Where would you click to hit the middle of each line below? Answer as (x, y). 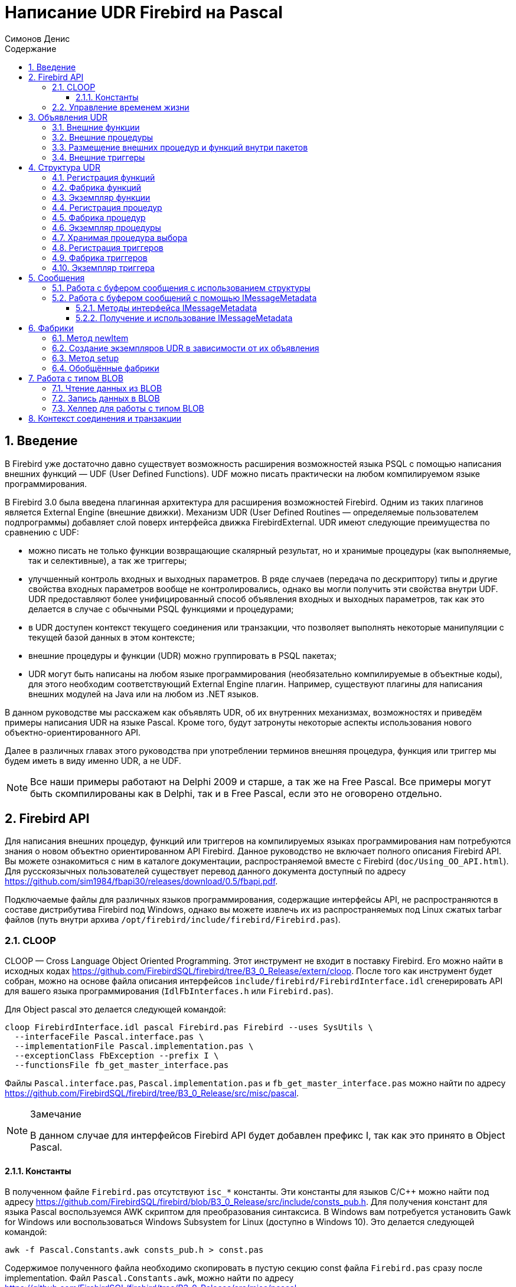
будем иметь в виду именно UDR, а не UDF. (93, 760)
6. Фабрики (51, 328)
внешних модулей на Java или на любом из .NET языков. (143, 694)
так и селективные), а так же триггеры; (108, 560)
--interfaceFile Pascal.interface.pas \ (109, 1037)
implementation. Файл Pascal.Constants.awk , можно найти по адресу (149, 1278)
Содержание (31, 48)
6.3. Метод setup (86, 358)
